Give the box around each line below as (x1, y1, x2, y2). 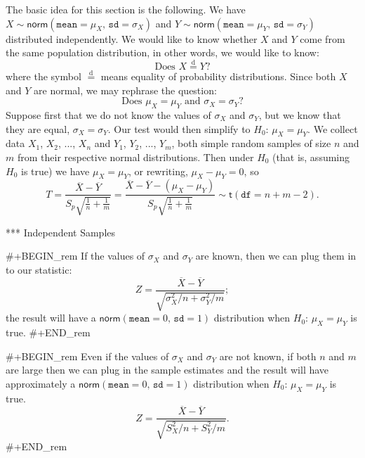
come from (300, 31, 345, 46)
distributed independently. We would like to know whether (6, 31, 258, 46)
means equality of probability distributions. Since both (100, 69, 336, 83)
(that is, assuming (272, 149, 350, 164)
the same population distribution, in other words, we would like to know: (6, 45, 319, 60)
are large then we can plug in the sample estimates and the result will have (6, 362, 329, 377)
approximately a (6, 376, 76, 390)
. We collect (307, 121, 358, 136)
